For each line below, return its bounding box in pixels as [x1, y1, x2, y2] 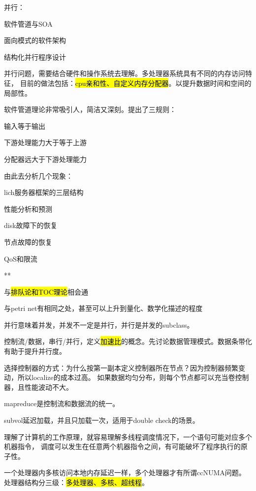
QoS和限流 [4, 253, 37, 264]
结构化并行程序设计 [4, 51, 66, 62]
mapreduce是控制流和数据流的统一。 [4, 398, 120, 409]
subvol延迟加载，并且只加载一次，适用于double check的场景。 [4, 415, 199, 425]
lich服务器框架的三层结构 [4, 187, 84, 197]
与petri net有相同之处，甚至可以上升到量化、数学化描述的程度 [4, 303, 203, 313]
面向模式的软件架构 [4, 35, 66, 45]
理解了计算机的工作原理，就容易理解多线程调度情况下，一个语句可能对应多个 [4, 431, 252, 442]
